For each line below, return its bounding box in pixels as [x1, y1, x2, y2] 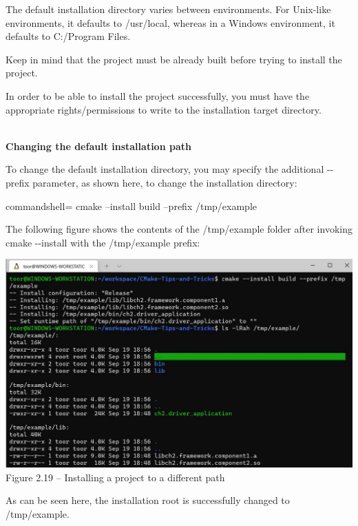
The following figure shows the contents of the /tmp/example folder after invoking [6, 222, 352, 236]
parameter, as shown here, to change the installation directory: [32, 175, 297, 189]
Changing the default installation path [6, 138, 191, 153]
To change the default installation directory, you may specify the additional [6, 162, 324, 176]
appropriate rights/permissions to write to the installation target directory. [6, 102, 322, 116]
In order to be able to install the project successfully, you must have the [6, 88, 310, 103]
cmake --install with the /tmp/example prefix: [6, 235, 200, 249]
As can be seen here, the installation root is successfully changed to [6, 493, 290, 507]
